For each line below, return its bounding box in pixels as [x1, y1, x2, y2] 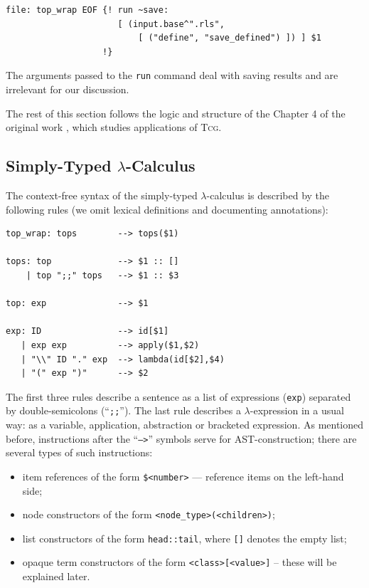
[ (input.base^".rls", [117, 19, 225, 29]
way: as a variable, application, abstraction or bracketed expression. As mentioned [6, 417, 364, 432]
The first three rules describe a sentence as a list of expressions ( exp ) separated [6, 389, 351, 404]
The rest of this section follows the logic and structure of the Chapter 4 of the [6, 105, 346, 120]
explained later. [22, 569, 90, 584]
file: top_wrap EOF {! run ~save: [6, 5, 169, 15]
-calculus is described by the [206, 188, 330, 203]
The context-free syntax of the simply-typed [6, 188, 198, 203]
